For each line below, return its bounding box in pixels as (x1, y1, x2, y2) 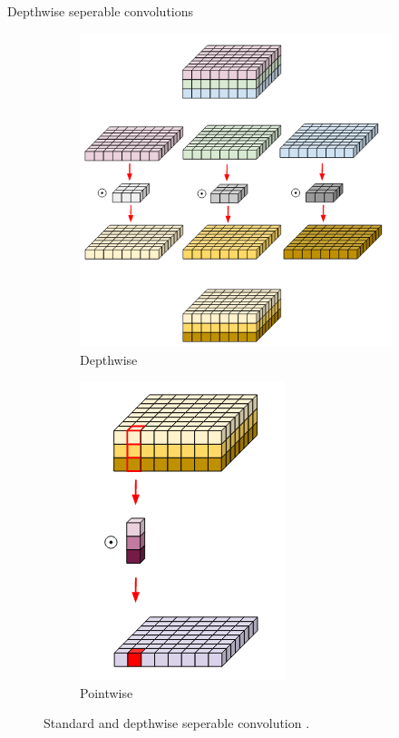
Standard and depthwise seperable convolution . (44, 713, 310, 733)
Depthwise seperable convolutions (7, 2, 194, 20)
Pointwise (80, 683, 133, 702)
